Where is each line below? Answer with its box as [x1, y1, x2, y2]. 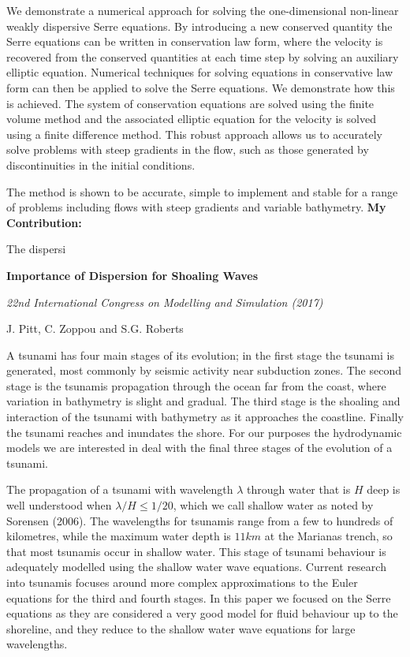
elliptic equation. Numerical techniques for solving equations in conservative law [6, 64, 393, 80]
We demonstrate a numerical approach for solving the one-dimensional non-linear [6, 2, 399, 18]
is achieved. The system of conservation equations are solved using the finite [6, 95, 375, 111]
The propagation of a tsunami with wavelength [6, 481, 233, 498]
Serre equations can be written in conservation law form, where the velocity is [6, 33, 383, 50]
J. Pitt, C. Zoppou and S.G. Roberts [6, 320, 184, 337]
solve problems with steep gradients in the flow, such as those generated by [6, 141, 369, 158]
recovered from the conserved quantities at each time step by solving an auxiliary [6, 48, 399, 65]
